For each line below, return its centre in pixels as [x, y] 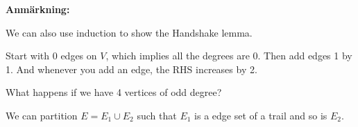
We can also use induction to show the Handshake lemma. [129, 32]
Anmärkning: [38, 9]
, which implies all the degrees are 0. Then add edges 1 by [229, 56]
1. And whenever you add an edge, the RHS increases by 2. [131, 69]
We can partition [42, 115]
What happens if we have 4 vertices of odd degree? [114, 92]
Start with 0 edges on [51, 56]
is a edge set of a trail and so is [261, 115]
